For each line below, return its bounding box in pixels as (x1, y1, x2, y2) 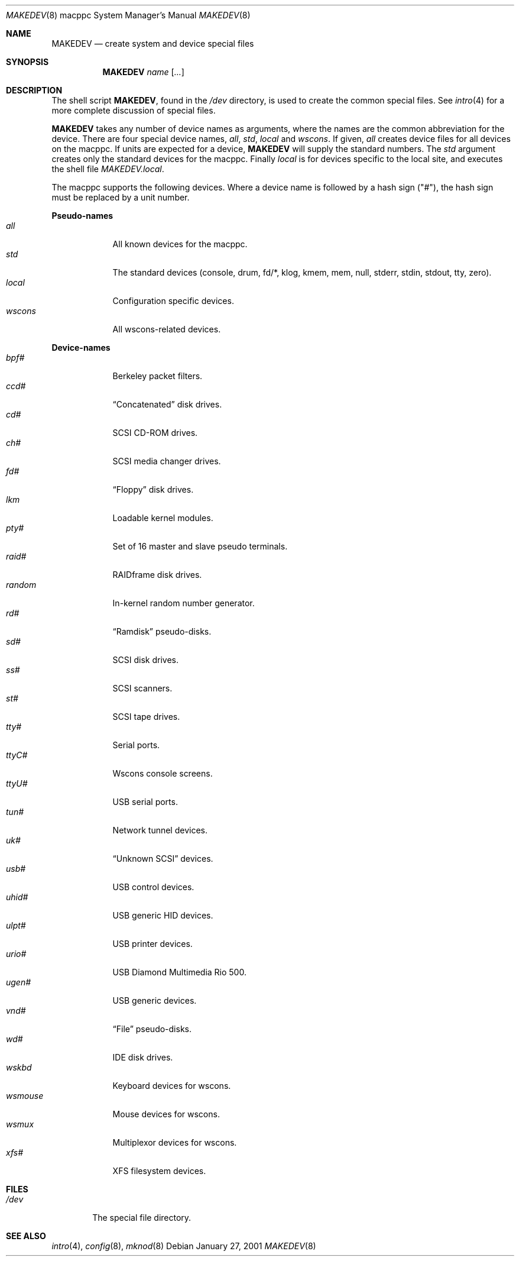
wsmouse (6, 1091, 44, 1101)
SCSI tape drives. (112, 712, 180, 722)
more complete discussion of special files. (51, 105, 216, 115)
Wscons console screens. (112, 768, 213, 778)
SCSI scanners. (112, 683, 173, 693)
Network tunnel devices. (112, 825, 207, 835)
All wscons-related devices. (112, 324, 221, 334)
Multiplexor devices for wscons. (112, 1137, 237, 1147)
